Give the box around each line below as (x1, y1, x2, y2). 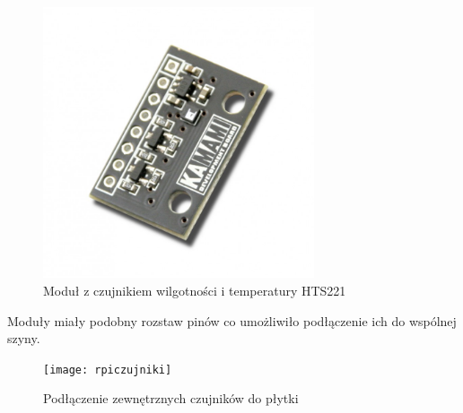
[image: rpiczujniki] (43, 363, 172, 376)
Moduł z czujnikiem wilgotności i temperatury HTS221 (43, 280, 346, 299)
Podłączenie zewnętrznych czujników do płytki (43, 389, 299, 408)
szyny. (7, 329, 40, 348)
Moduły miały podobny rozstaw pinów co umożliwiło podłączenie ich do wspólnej (7, 311, 457, 330)
